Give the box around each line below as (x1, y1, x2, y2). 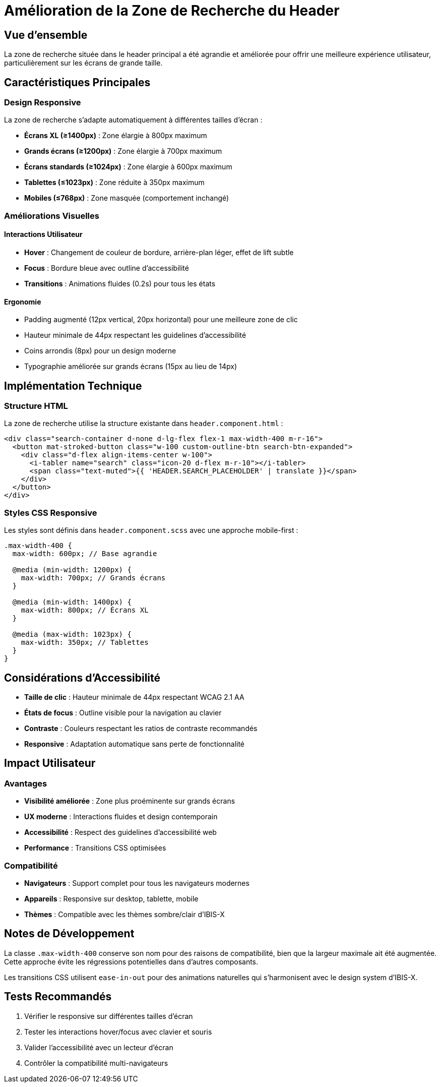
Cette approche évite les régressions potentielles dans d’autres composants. (4, 957, 259, 966)
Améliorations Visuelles (4, 210, 99, 221)
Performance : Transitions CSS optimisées (24, 843, 166, 853)
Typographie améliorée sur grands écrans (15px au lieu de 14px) (24, 362, 237, 371)
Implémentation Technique (4, 379, 142, 392)
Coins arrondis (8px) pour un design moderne (24, 346, 176, 355)
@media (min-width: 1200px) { (12, 566, 132, 574)
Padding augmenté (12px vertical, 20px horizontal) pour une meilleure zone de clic (24, 315, 298, 324)
